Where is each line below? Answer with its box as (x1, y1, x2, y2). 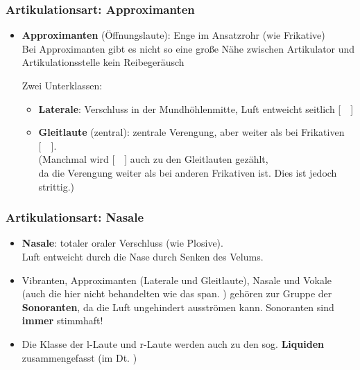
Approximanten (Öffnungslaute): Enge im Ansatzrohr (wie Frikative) (22, 28, 325, 42)
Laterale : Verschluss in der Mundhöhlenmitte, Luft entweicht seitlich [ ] (38, 101, 354, 116)
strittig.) (38, 179, 75, 193)
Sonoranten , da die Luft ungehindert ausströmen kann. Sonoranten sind (22, 299, 334, 314)
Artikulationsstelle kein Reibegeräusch (22, 55, 185, 69)
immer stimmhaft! (22, 313, 103, 328)
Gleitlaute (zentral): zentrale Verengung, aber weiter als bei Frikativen (38, 125, 345, 139)
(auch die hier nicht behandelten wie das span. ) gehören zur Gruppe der (22, 286, 332, 301)
